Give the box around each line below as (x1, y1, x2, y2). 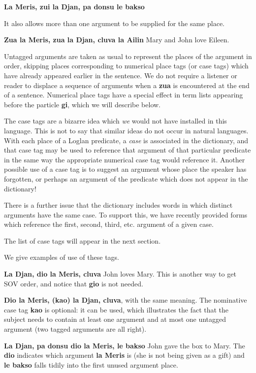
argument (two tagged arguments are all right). (4, 324, 147, 334)
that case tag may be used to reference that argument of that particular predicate (4, 145, 251, 155)
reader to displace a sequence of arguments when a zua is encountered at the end (4, 80, 250, 90)
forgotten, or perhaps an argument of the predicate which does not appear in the (4, 173, 248, 184)
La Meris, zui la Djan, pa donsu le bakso (4, 1, 145, 11)
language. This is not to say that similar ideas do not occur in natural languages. (4, 125, 249, 135)
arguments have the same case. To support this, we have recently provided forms (4, 209, 248, 219)
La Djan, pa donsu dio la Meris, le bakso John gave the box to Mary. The (4, 340, 245, 350)
